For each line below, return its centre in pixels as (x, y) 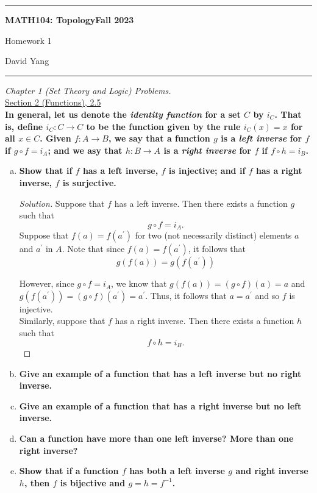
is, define (24, 126)
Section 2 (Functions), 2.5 (53, 102)
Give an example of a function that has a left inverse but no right (160, 373)
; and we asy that (85, 150)
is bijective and (93, 482)
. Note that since (93, 249)
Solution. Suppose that (62, 203)
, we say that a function (159, 138)
